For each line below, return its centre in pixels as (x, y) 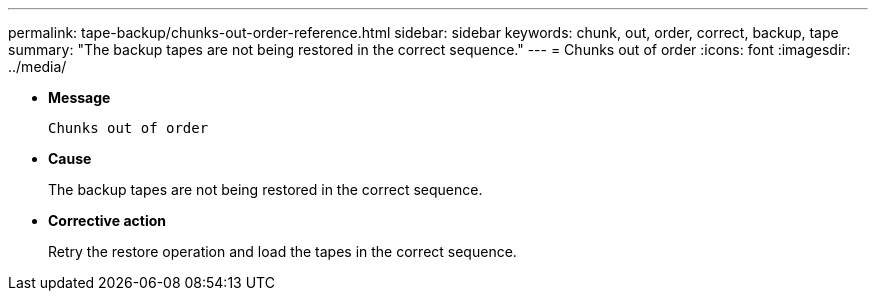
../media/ (37, 66)
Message (79, 97)
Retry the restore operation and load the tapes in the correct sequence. (282, 251)
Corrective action (107, 220)
